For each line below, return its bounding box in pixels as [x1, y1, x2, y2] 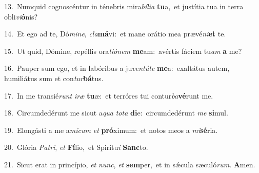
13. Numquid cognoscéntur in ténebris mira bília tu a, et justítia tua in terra [4, 1, 244, 11]
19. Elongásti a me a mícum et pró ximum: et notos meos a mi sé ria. [4, 124, 218, 135]
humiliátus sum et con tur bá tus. [4, 72, 104, 83]
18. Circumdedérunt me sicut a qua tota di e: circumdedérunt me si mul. [4, 107, 228, 118]
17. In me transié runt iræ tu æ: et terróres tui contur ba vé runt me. [4, 90, 213, 101]
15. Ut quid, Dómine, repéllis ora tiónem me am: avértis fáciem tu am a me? [4, 45, 242, 56]
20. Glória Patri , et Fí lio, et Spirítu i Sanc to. [4, 142, 148, 152]
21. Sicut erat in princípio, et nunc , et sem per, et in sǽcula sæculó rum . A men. [4, 159, 255, 169]
